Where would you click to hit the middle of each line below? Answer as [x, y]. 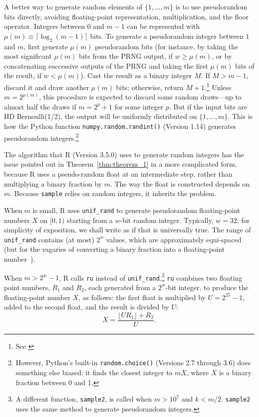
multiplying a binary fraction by [53, 183]
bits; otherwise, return [150, 87]
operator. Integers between [44, 26]
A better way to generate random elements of [73, 6]
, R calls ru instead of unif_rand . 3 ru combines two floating [151, 277]
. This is [240, 116]
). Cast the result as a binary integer [136, 75]
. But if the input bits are [208, 106]
